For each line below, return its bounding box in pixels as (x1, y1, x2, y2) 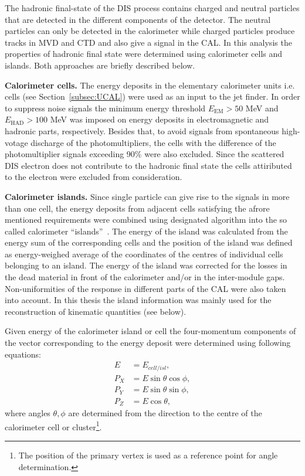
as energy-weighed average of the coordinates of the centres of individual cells (5, 247, 283, 260)
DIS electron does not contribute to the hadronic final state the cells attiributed (5, 159, 292, 171)
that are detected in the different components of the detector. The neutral (5, 13, 271, 25)
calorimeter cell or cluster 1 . (5, 419, 102, 433)
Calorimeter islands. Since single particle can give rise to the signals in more (5, 190, 290, 202)
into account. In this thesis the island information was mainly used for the (5, 294, 272, 306)
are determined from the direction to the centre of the (68, 407, 262, 419)
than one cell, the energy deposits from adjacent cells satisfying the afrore (5, 202, 270, 214)
